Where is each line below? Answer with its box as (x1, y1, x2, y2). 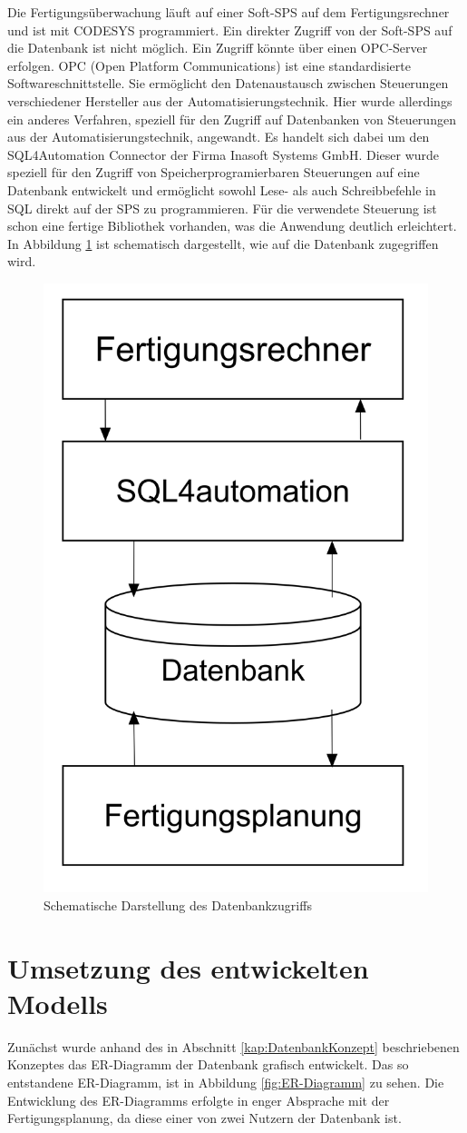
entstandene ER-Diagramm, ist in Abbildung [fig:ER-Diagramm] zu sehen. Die (7, 1072, 444, 1091)
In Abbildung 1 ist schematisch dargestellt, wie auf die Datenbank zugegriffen (7, 234, 439, 253)
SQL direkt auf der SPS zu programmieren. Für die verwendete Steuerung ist (7, 198, 437, 217)
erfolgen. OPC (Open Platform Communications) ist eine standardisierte (7, 55, 411, 75)
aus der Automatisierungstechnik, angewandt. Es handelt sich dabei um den (7, 127, 430, 146)
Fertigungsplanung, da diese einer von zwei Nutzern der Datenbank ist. (7, 1108, 402, 1128)
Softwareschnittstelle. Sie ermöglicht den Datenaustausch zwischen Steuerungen (7, 74, 449, 93)
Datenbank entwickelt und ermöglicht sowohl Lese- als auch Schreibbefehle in (7, 180, 436, 199)
